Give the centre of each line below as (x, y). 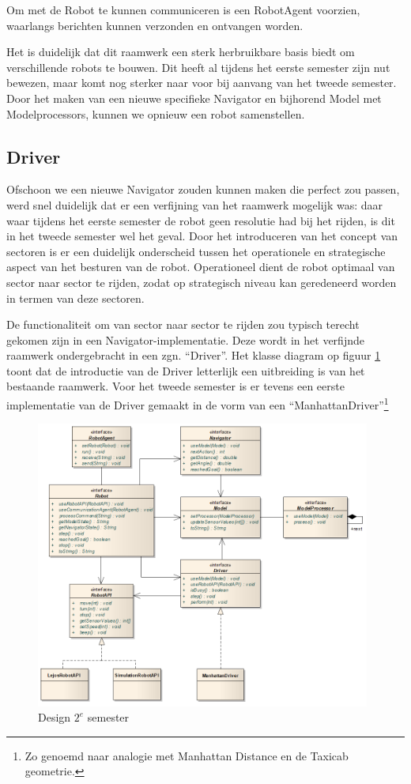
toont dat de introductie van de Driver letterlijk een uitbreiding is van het (186, 370)
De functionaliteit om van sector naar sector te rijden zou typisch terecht (183, 324)
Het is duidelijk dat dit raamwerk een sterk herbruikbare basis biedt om (181, 52)
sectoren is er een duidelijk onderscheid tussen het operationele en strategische (196, 251)
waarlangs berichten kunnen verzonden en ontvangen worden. (155, 25)
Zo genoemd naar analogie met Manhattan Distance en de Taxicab (187, 755)
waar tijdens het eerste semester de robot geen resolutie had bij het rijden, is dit (201, 220)
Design (55, 717)
